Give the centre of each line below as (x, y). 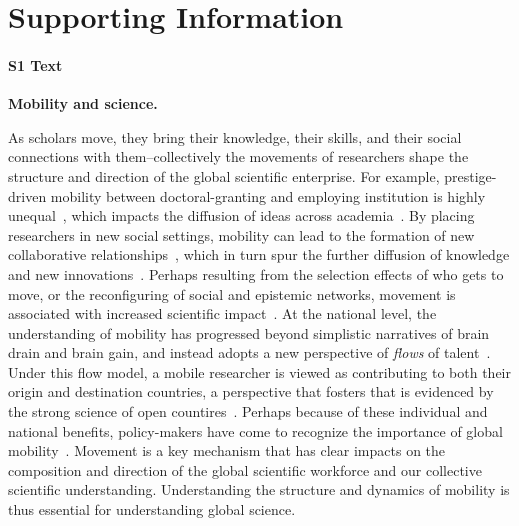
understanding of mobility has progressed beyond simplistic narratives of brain (249, 332)
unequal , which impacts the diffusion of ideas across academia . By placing (241, 215)
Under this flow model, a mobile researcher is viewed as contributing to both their (259, 371)
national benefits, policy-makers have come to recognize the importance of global (255, 430)
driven (27, 195)
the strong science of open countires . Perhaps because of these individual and (248, 411)
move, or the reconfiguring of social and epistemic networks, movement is (232, 293)
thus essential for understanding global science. (152, 509)
